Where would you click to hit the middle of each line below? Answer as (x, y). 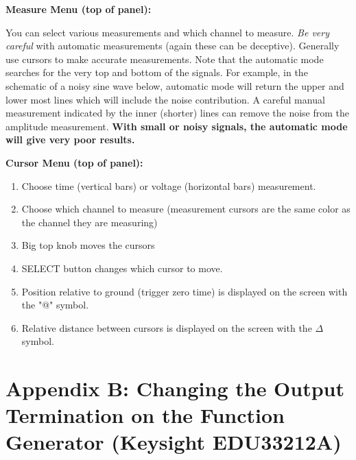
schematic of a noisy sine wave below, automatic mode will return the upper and (175, 85)
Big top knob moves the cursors (88, 245)
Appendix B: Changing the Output (175, 388)
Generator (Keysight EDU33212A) (174, 442)
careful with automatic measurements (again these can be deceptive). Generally (173, 46)
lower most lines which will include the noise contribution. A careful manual (165, 99)
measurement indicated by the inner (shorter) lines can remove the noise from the (178, 113)
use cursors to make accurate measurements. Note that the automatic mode (165, 59)
